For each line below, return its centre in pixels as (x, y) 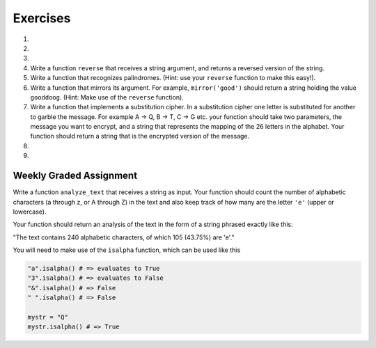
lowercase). (30, 212)
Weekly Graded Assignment (75, 176)
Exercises (42, 18)
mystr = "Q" (48, 317)
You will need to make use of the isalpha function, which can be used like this (127, 250)
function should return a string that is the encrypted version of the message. (140, 136)
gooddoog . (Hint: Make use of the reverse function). (107, 97)
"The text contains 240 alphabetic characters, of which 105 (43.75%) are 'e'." (124, 237)
